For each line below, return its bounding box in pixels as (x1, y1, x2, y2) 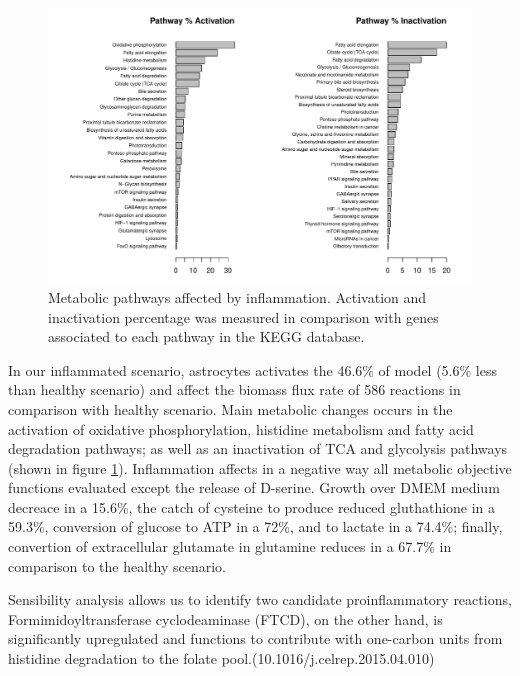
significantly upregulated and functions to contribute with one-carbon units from (8, 628, 503, 649)
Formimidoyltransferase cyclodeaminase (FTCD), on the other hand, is (8, 608, 443, 629)
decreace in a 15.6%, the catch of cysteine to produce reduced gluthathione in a (8, 496, 496, 517)
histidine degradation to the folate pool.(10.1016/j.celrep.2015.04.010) (8, 648, 435, 669)
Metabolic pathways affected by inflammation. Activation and (48, 286, 427, 307)
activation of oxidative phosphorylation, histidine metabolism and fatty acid (8, 418, 474, 439)
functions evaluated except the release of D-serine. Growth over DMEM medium (8, 477, 500, 498)
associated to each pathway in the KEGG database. (48, 326, 365, 347)
